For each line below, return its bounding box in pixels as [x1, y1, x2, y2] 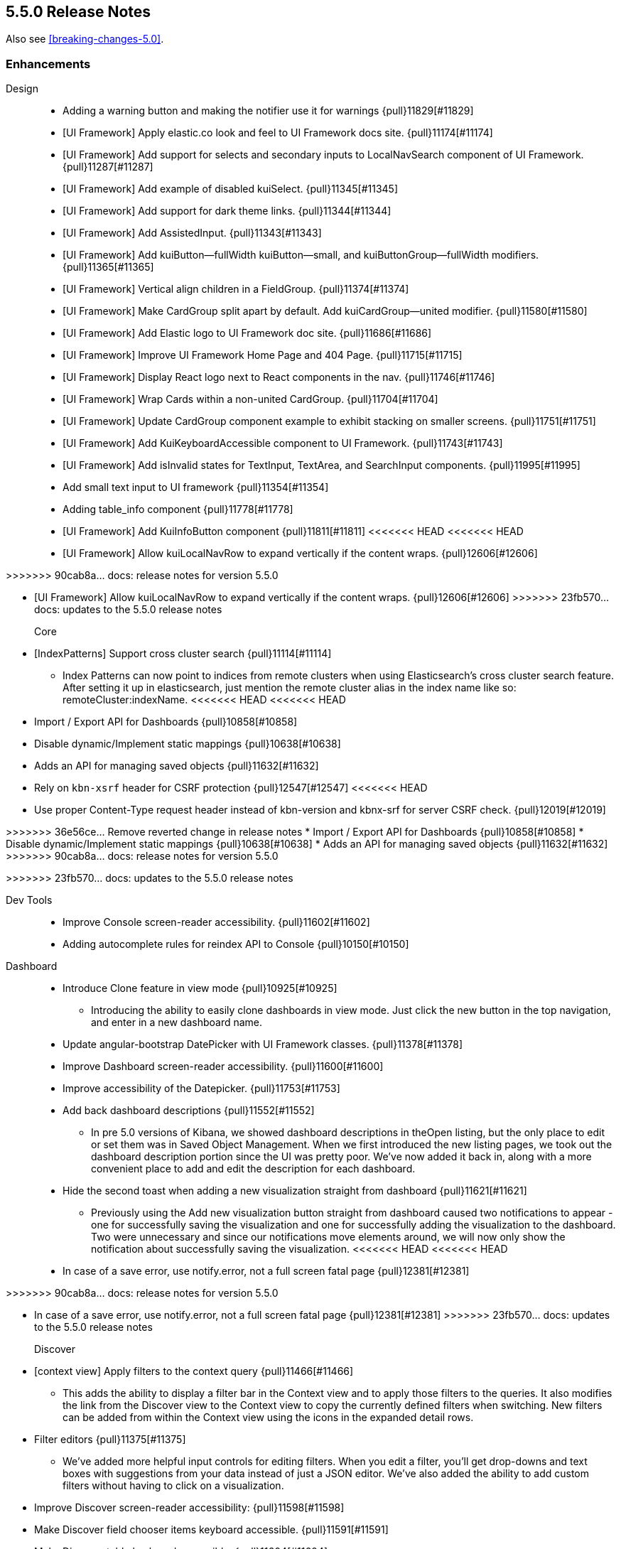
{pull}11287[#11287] [63, 161, 153, 173]
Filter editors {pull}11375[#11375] [34, 1433, 186, 1446]
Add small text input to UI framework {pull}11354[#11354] [63, 481, 329, 494]
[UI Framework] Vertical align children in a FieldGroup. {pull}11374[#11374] [63, 283, 409, 296]
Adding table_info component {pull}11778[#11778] [63, 503, 293, 516]
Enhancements [6, 56, 91, 71]
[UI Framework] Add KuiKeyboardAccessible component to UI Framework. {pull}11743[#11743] [63, 437, 503, 450]
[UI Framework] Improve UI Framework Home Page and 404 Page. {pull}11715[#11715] [63, 349, 463, 362]
